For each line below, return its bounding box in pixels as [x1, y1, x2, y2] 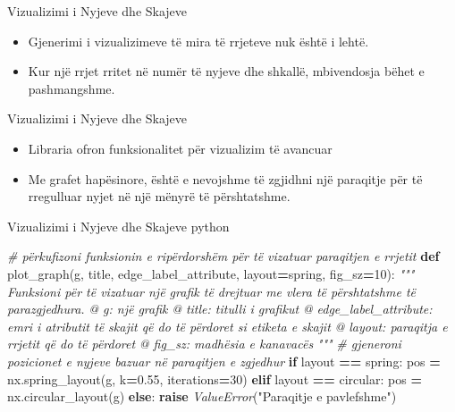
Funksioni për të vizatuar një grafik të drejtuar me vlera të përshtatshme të [7, 282, 416, 300]
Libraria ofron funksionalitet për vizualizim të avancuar [28, 139, 333, 157]
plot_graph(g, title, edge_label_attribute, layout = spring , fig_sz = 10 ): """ [7, 264, 415, 282]
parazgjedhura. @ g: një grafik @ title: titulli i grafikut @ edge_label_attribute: [7, 299, 433, 318]
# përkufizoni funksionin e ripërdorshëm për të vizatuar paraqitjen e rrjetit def [7, 247, 440, 265]
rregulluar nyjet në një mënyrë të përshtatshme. [28, 187, 291, 206]
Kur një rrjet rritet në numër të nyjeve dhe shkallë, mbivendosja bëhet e [28, 62, 425, 80]
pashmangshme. [28, 79, 115, 97]
